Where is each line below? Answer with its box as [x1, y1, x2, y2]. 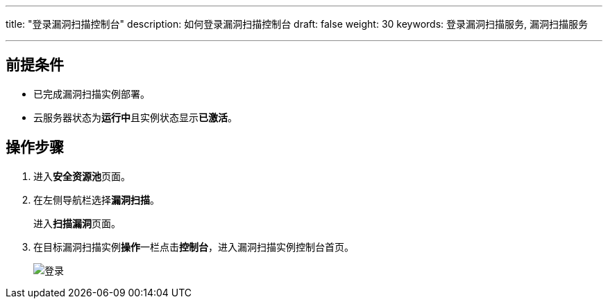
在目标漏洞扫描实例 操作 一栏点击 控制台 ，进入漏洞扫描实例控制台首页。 [33, 240, 354, 253]
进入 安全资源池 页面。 [33, 170, 130, 182]
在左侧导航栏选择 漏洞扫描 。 [33, 193, 160, 206]
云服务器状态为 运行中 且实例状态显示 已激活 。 [33, 111, 237, 123]
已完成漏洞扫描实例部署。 [33, 87, 150, 100]
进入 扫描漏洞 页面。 [33, 217, 121, 229]
